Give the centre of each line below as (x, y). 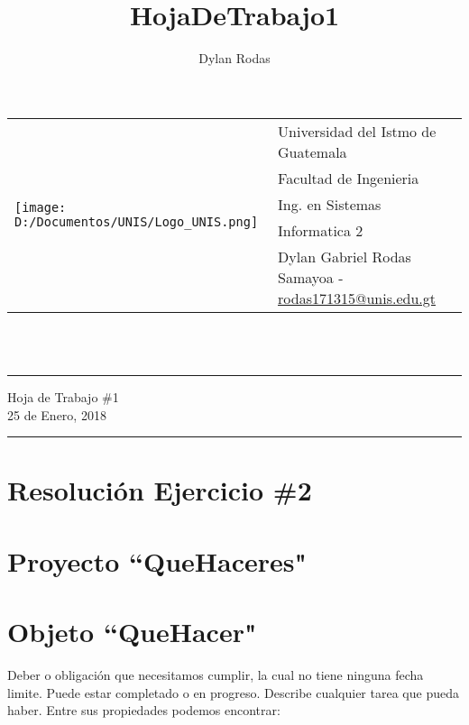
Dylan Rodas (234, 58)
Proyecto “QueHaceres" (157, 560)
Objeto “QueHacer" (132, 632)
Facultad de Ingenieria (349, 178)
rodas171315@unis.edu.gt (357, 298)
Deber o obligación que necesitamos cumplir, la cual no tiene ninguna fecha (216, 674)
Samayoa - (311, 277)
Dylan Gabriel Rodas (345, 256)
